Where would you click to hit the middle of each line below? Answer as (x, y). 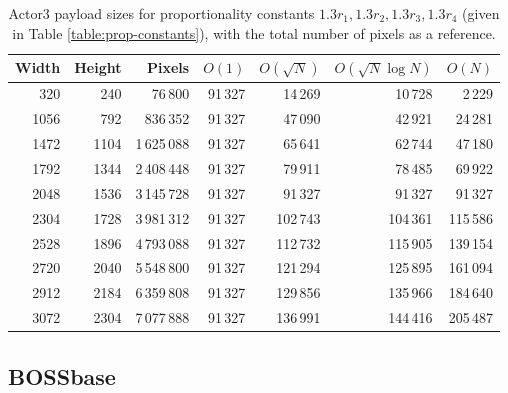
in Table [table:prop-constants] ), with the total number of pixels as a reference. (254, 32)
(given (481, 13)
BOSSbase (62, 375)
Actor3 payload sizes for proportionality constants (161, 13)
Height (98, 67)
